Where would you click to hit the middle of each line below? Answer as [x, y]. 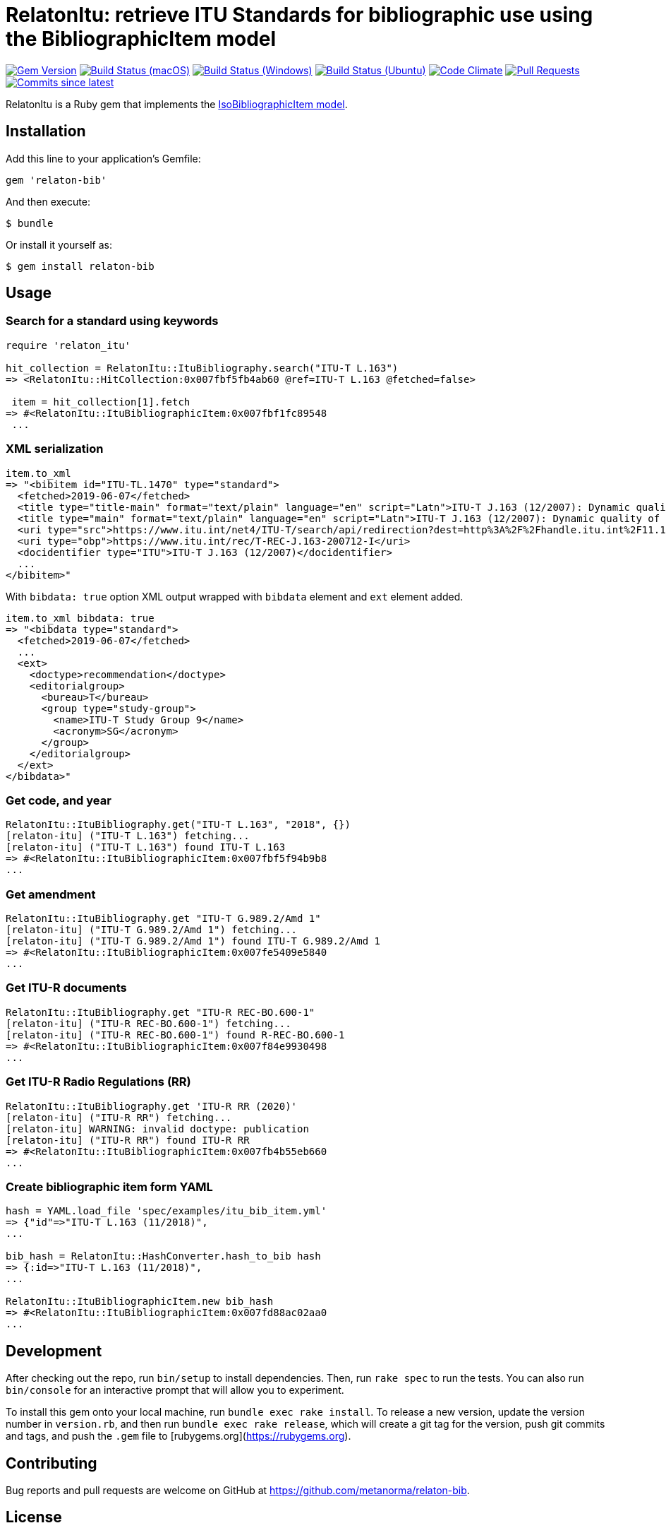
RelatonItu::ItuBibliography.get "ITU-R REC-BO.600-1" [161, 1012]
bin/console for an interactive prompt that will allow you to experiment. [175, 1390]
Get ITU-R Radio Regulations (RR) [98, 1082]
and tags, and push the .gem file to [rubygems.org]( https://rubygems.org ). [178, 1436]
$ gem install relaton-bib [80, 266]
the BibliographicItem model [141, 39]
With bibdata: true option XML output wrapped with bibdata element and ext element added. [235, 596]
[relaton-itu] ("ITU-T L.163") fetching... [128, 836]
